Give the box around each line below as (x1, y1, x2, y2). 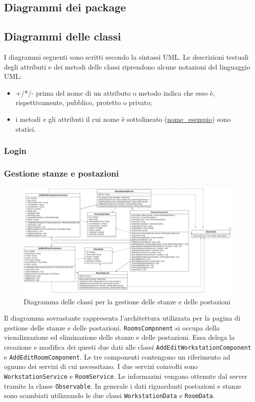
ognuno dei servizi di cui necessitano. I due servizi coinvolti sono (4, 361, 198, 371)
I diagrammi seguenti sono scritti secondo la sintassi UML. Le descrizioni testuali (4, 51, 249, 62)
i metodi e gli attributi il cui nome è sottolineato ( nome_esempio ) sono (15, 113, 231, 124)
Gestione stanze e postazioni (4, 167, 119, 179)
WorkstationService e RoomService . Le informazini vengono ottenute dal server (4, 370, 248, 381)
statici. (15, 123, 36, 134)
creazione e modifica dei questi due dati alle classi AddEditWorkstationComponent (4, 342, 252, 352)
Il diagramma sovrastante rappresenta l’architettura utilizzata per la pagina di (4, 313, 241, 323)
